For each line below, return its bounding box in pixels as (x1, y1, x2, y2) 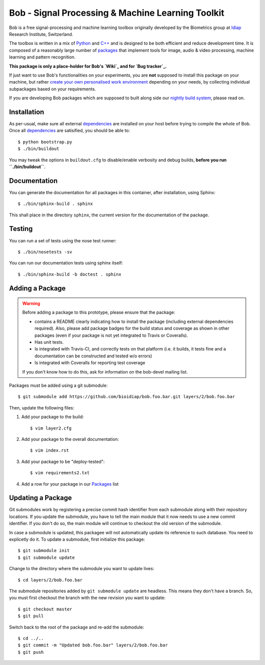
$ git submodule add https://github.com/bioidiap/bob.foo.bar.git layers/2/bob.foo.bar (18, 394, 236, 400)
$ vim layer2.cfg (30, 425, 72, 431)
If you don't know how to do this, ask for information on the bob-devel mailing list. (22, 369, 188, 375)
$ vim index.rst (30, 448, 69, 453)
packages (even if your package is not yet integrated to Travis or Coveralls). (34, 332, 188, 338)
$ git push (18, 649, 44, 655)
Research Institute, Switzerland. (9, 31, 74, 37)
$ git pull (18, 613, 44, 619)
